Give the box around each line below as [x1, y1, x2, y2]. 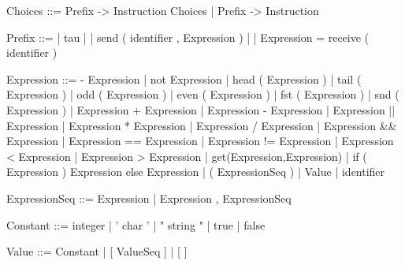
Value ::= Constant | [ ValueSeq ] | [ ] [6, 243, 188, 259]
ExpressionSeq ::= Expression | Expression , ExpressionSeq [6, 189, 292, 206]
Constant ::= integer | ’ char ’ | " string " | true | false [6, 216, 266, 233]
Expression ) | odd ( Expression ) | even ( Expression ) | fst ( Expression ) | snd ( [6, 86, 399, 103]
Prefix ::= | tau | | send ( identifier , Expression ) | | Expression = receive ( [6, 28, 370, 45]
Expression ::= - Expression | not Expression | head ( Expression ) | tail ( [6, 70, 362, 87]
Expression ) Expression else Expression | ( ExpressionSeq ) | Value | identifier [6, 163, 385, 180]
